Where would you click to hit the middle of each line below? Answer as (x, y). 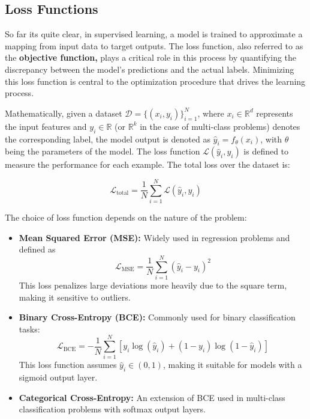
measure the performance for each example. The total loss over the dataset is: (148, 164)
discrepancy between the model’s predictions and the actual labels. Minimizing (150, 69)
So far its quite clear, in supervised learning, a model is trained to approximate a (154, 34)
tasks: (29, 329)
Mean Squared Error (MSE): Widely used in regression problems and (154, 237)
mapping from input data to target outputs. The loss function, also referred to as (154, 45)
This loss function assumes (68, 365)
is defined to (266, 151)
